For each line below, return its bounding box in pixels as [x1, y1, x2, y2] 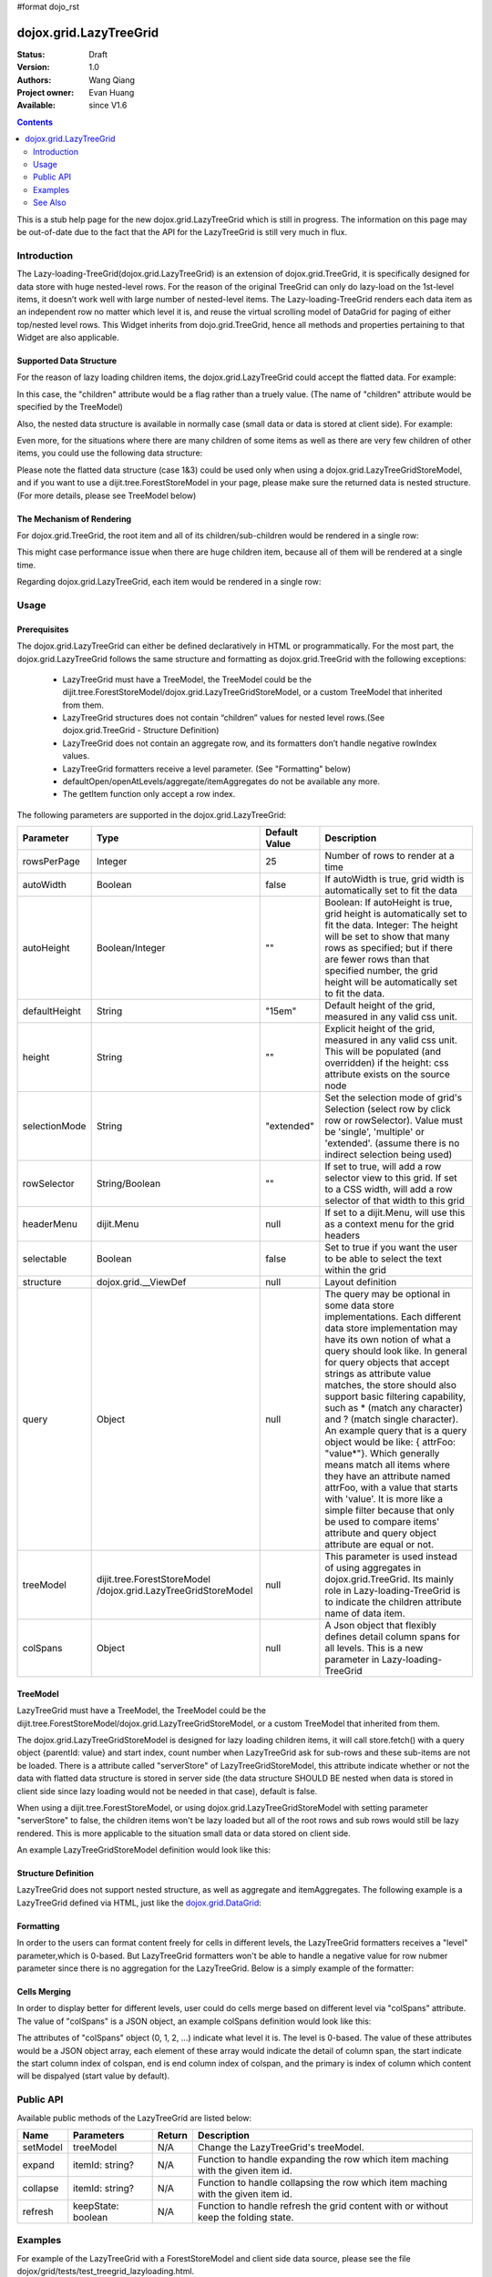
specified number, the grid [324, 965, 438, 977]
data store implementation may [324, 1322, 458, 1334]
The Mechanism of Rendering [16, 513, 132, 524]
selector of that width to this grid [324, 1194, 465, 1207]
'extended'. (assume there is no [324, 1137, 460, 1149]
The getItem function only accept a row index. [62, 789, 236, 800]
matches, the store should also [324, 1379, 457, 1392]
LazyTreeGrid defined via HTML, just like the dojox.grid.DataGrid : [16, 1897, 261, 1908]
